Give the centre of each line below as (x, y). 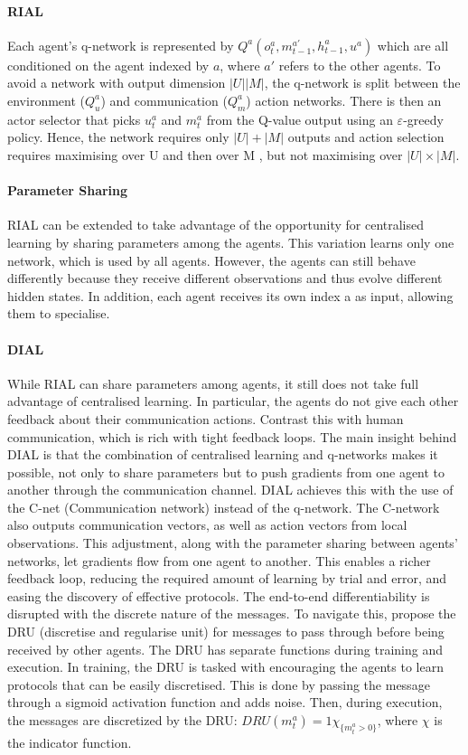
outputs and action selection (366, 137)
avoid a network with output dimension (117, 83)
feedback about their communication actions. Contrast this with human (206, 418)
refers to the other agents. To (360, 65)
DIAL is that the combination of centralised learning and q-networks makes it (223, 454)
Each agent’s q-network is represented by (121, 45)
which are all (413, 45)
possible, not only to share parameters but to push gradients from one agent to (226, 472)
